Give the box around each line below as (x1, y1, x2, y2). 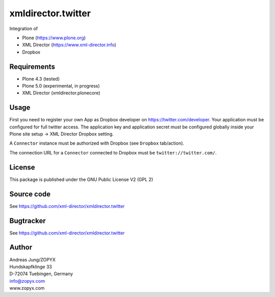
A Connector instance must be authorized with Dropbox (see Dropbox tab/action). (9, 140, 184, 146)
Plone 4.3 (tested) (22, 75, 60, 82)
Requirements (9, 62, 56, 71)
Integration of (9, 25, 38, 32)
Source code (9, 190, 51, 198)
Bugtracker (9, 217, 46, 225)
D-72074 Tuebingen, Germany (9, 271, 73, 277)
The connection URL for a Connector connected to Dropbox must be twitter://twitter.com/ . (9, 149, 217, 155)
